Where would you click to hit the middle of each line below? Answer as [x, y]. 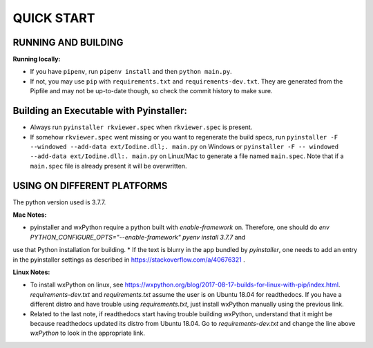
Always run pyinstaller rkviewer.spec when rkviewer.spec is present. [141, 127]
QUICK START [54, 18]
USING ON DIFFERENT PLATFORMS [90, 185]
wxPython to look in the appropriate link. [87, 333]
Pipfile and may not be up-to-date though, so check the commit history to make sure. [151, 91]
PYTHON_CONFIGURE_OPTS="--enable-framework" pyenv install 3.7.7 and [138, 237]
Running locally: [37, 59]
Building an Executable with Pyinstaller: [100, 111]
